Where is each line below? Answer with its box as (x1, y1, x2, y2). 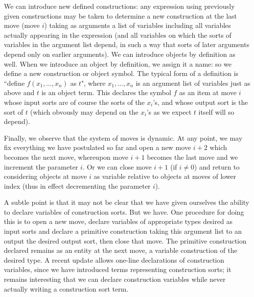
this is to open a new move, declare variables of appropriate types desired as (4, 216, 232, 226)
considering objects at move (4, 171, 87, 181)
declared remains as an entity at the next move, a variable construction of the (4, 245, 237, 255)
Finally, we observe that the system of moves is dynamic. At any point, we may (4, 132, 243, 143)
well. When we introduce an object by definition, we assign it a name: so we (4, 58, 231, 69)
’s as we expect (146, 106, 192, 117)
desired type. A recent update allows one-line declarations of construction (4, 254, 225, 265)
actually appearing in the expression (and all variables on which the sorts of (4, 29, 231, 40)
